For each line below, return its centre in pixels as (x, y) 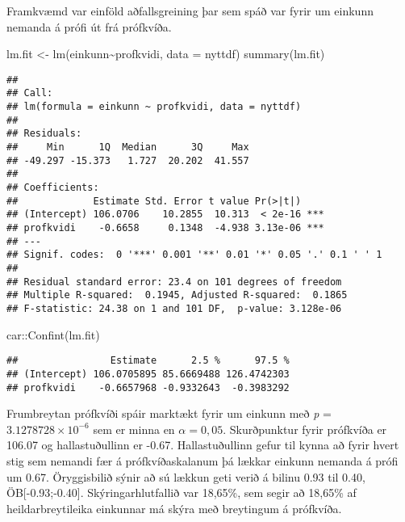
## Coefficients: (53, 188)
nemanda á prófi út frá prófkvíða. (89, 26)
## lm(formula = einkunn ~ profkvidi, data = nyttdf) (154, 107)
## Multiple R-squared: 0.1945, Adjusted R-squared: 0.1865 (177, 295)
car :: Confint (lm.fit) (53, 334)
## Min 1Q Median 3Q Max (128, 147)
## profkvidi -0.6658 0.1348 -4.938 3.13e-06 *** (165, 228)
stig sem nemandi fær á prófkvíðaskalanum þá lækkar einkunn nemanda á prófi (202, 460)
